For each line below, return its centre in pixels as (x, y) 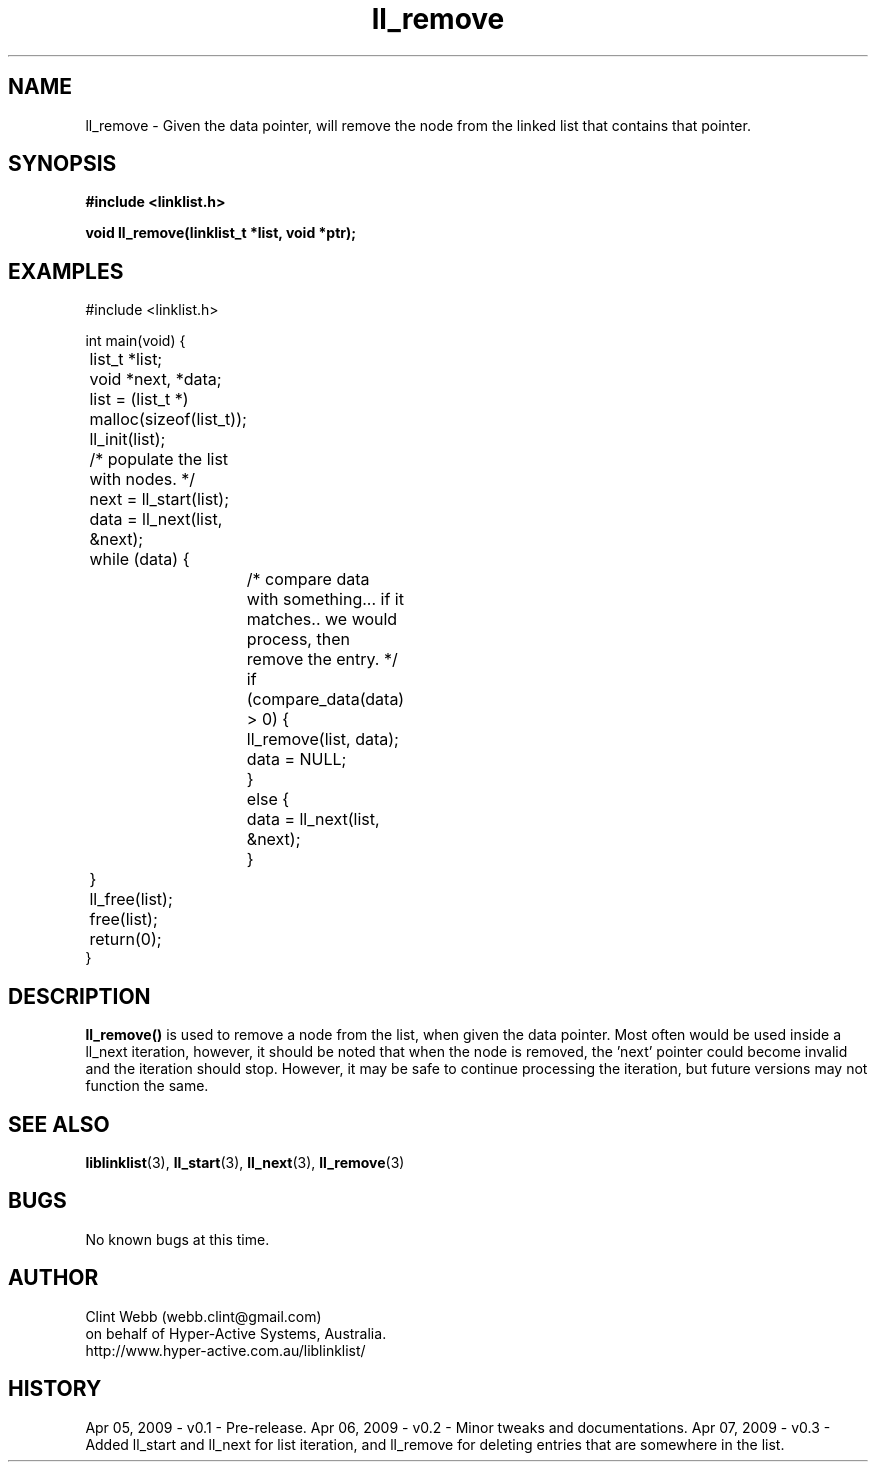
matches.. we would (322, 619)
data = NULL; (296, 759)
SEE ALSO (59, 1124)
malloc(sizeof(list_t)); (168, 419)
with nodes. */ (142, 479)
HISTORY (55, 1389)
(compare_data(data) (325, 699)
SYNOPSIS (62, 164)
